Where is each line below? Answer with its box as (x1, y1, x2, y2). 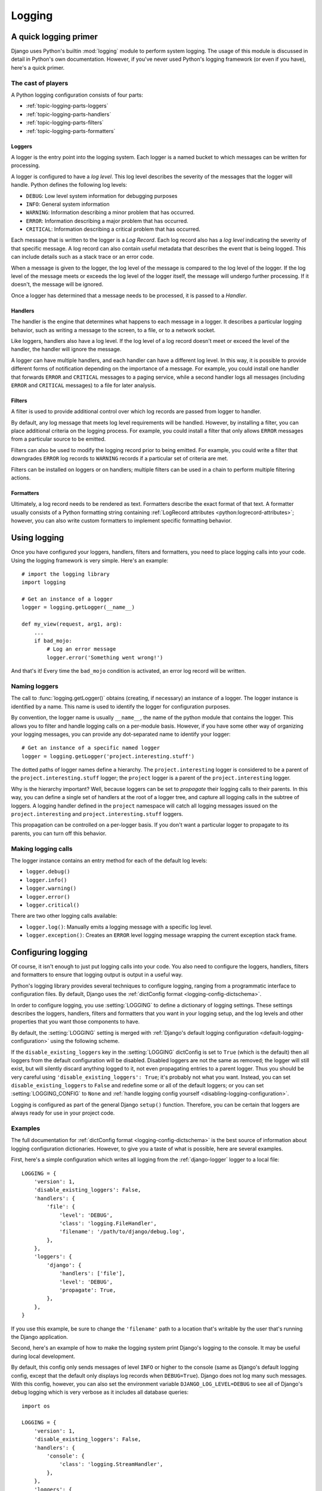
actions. (11, 474, 31, 481)
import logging (21, 579, 66, 586)
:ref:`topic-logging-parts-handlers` (26, 110, 112, 117)
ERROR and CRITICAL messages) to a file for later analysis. (11, 382, 156, 389)
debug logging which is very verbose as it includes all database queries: (11, 1388, 189, 1396)
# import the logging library (21, 570, 110, 577)
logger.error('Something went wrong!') (47, 654, 163, 661)
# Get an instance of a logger (21, 596, 113, 602)
